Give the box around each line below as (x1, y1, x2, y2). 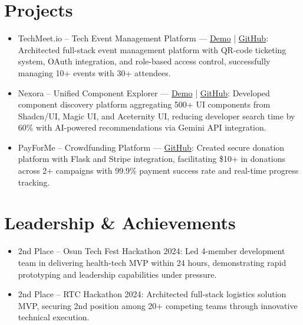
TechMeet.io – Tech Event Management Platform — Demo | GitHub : (18, 32, 269, 44)
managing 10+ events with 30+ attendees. (18, 66, 171, 79)
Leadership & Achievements (4, 210, 236, 235)
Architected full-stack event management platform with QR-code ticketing (18, 43, 286, 56)
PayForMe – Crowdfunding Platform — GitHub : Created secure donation (18, 141, 285, 153)
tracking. (18, 175, 50, 188)
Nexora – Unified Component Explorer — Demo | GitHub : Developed (18, 86, 270, 99)
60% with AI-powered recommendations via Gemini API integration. (18, 121, 266, 134)
